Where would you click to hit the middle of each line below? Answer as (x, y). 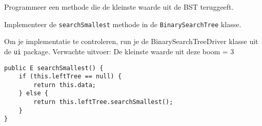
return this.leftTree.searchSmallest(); (103, 102)
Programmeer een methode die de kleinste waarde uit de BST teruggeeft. (119, 7)
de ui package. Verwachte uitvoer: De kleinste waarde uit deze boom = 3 (119, 51)
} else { (33, 93)
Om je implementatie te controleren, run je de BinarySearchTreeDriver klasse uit (131, 41)
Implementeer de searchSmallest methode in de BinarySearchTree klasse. (123, 24)
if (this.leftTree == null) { (70, 77)
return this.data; (65, 85)
